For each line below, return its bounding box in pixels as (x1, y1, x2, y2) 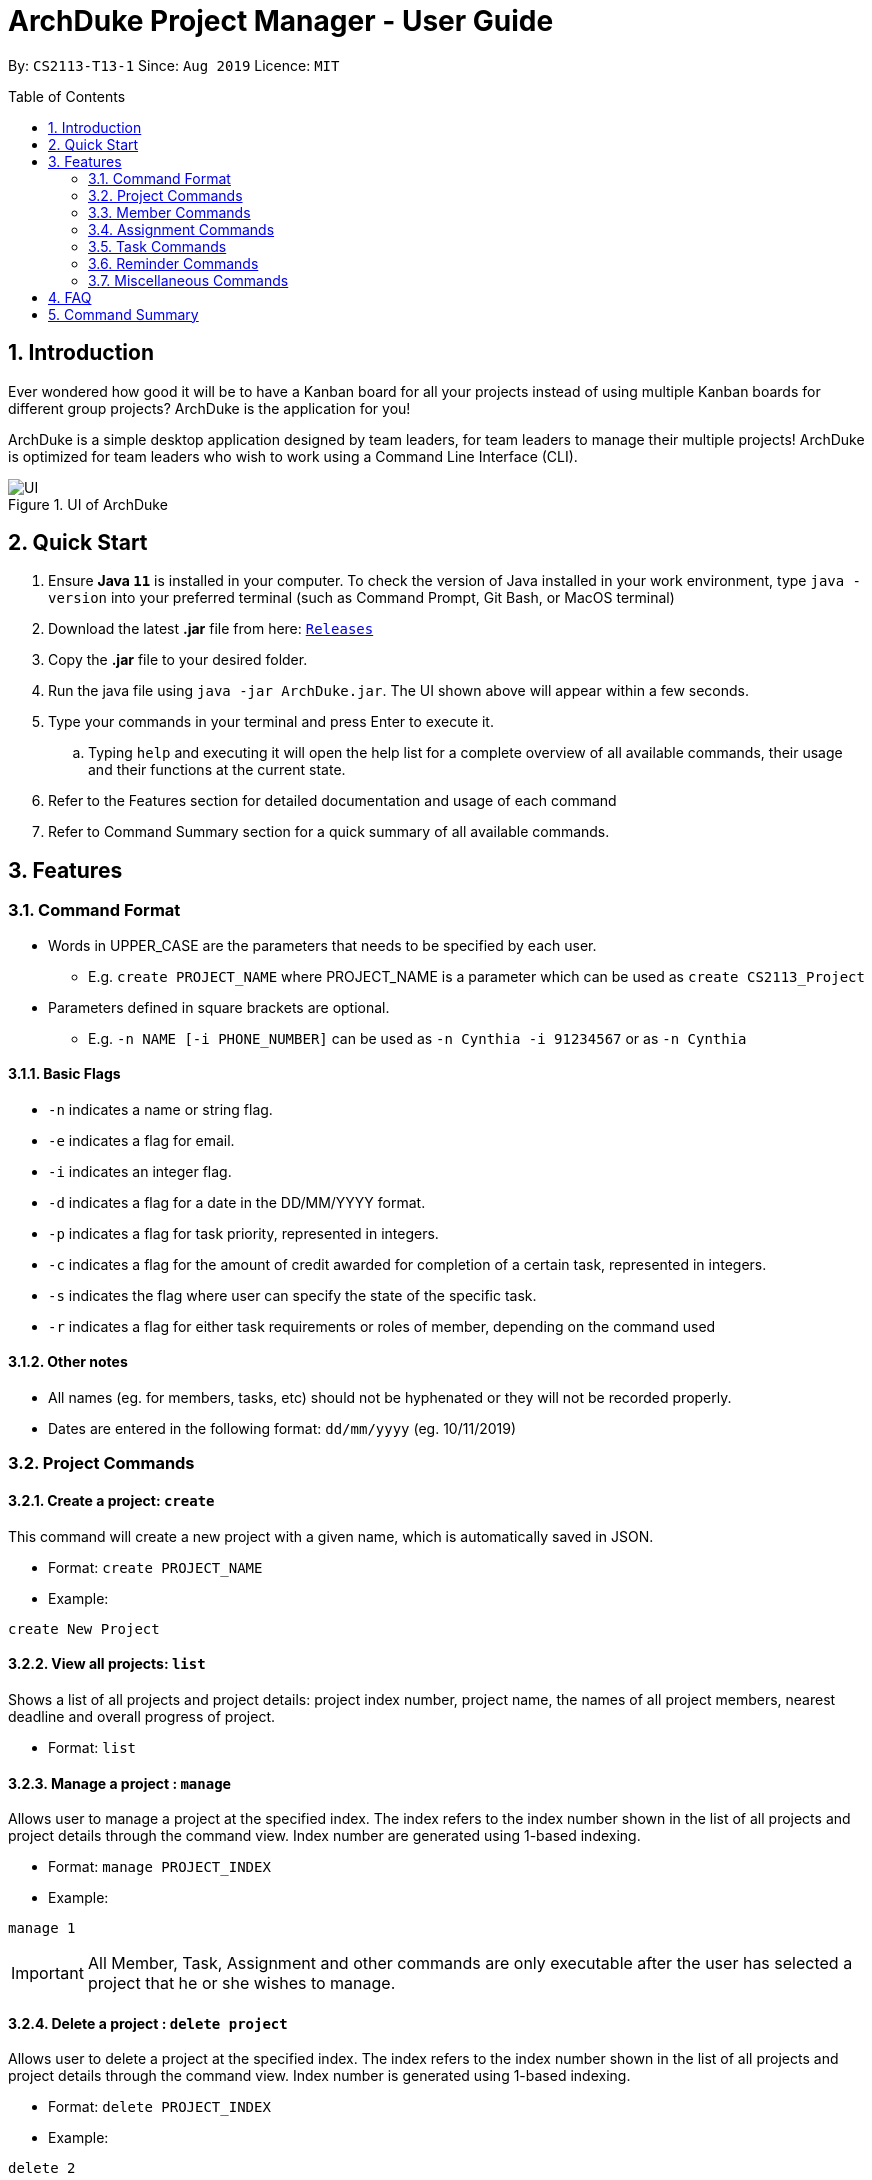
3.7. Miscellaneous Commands (88, 271, 289, 289)
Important (11, 1963, 84, 1984)
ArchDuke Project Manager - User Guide (8, 4, 554, 38)
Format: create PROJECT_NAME (48, 1558, 263, 1576)
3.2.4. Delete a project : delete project (8, 2014, 288, 2032)
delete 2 (8, 2160, 76, 2177)
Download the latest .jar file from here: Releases (48, 620, 374, 638)
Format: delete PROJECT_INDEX (48, 2098, 271, 2116)
